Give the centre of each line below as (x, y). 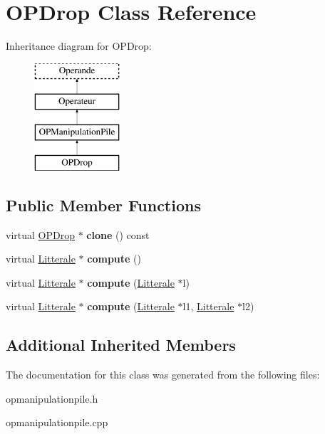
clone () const (118, 234)
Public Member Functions (103, 205)
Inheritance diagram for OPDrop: (79, 46)
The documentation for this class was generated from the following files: (163, 375)
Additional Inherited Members (121, 345)
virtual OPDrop (40, 234)
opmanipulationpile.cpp (57, 422)
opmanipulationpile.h (52, 398)
